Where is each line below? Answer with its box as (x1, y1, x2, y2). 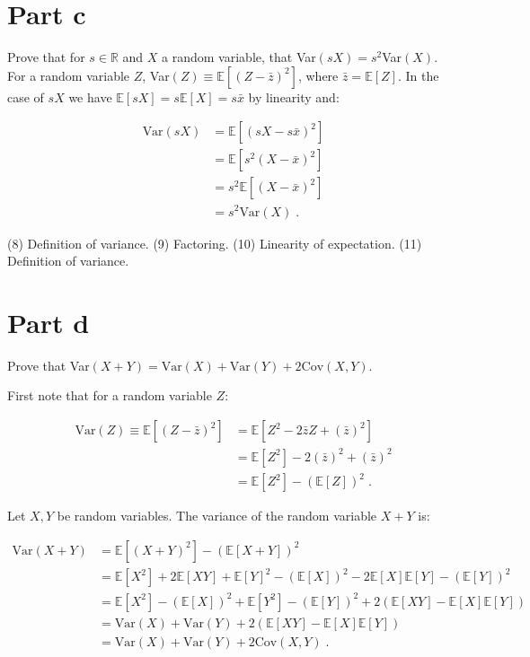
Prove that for (7, 48, 85, 66)
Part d (7, 303, 90, 340)
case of (7, 87, 44, 106)
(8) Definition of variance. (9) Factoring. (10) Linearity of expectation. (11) (7, 233, 422, 252)
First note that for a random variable (7, 386, 212, 405)
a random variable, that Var (162, 48, 316, 66)
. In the (397, 66, 439, 84)
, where (297, 66, 339, 84)
